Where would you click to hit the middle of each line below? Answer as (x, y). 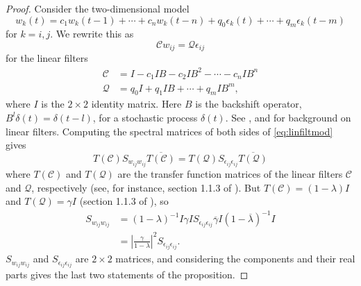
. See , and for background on (288, 117)
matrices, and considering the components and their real (235, 259)
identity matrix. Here (136, 104)
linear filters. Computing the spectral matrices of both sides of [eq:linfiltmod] (169, 131)
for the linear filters (47, 58)
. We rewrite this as (92, 34)
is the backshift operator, (249, 104)
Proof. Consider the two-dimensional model (98, 8)
